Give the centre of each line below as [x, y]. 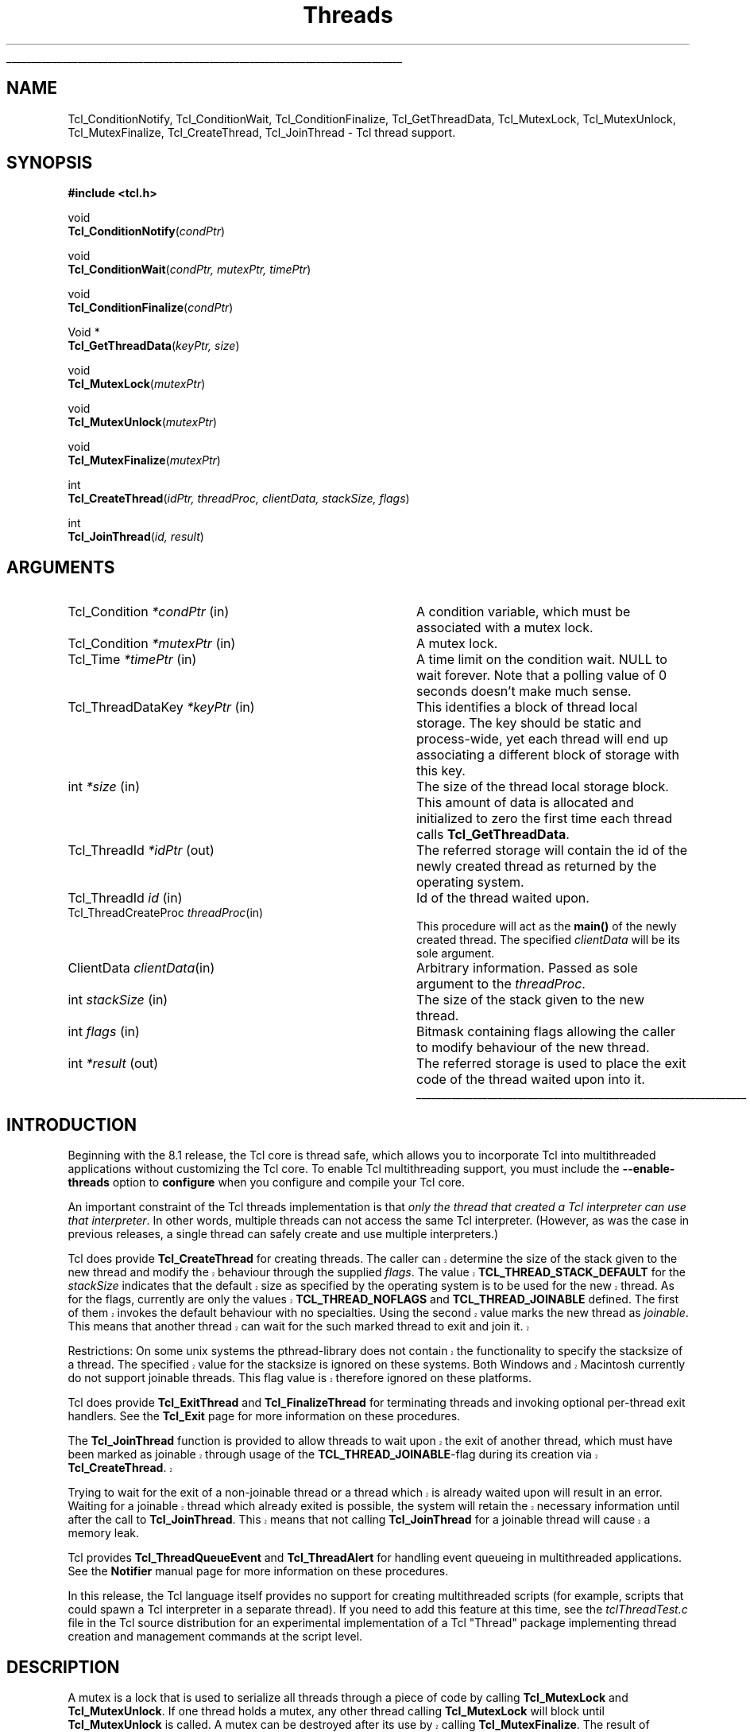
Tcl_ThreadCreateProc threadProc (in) [166, 913]
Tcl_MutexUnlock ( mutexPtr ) [143, 422]
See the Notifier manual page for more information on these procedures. [258, 1571]
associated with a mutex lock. [505, 628]
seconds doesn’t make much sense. [524, 691]
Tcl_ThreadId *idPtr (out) [141, 850]
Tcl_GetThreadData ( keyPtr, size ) [154, 346]
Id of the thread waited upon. [503, 898]
